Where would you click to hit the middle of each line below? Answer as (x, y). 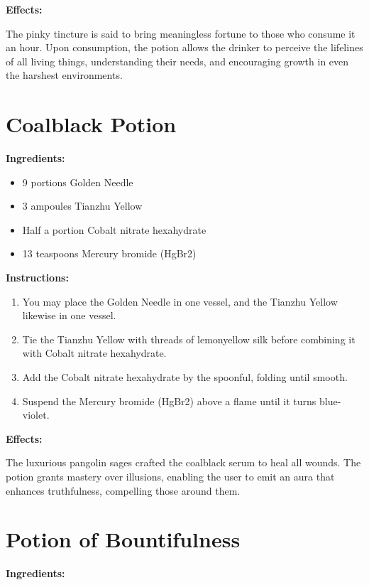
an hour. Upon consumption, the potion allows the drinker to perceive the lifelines (184, 47)
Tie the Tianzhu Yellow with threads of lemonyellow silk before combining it (189, 339)
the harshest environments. (64, 75)
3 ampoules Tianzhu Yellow (82, 206)
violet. (36, 415)
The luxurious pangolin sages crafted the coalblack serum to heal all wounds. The (183, 462)
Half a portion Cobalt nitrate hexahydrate (114, 229)
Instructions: (37, 278)
